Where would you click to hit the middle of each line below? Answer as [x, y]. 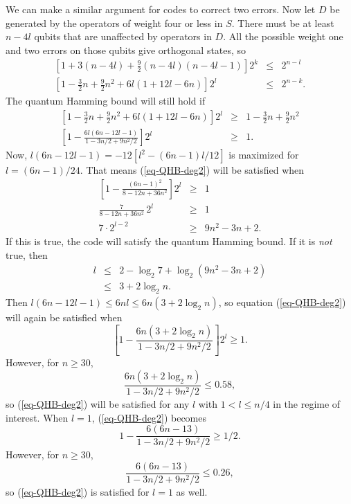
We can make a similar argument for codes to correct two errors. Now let [161, 9]
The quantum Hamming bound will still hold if [106, 101]
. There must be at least [283, 22]
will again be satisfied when [64, 317]
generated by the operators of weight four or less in [114, 22]
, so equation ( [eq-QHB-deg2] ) [282, 301]
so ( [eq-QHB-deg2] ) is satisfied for [78, 491]
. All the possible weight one [283, 36]
